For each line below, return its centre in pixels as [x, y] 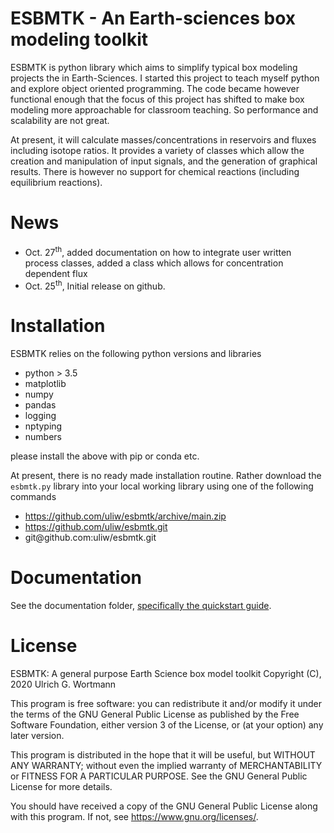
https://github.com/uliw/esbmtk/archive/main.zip [125, 516]
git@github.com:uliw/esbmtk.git [90, 538]
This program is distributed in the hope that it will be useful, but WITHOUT [163, 755]
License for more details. [61, 786]
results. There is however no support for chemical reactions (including [155, 171]
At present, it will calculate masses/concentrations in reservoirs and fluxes [163, 139]
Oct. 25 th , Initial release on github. [95, 285]
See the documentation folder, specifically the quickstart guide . [141, 606]
